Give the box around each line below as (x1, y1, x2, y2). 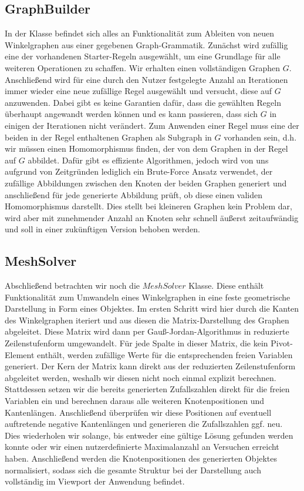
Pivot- (271, 337, 293, 349)
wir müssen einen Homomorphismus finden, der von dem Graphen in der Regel (5, 142, 288, 155)
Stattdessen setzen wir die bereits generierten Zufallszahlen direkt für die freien (5, 383, 290, 395)
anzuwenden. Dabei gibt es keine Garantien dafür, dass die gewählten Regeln (5, 96, 281, 108)
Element (5, 348, 35, 360)
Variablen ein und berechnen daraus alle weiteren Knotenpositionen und (5, 395, 265, 407)
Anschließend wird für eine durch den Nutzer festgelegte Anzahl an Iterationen (5, 73, 288, 85)
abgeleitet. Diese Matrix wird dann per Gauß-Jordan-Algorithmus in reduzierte (5, 325, 289, 338)
